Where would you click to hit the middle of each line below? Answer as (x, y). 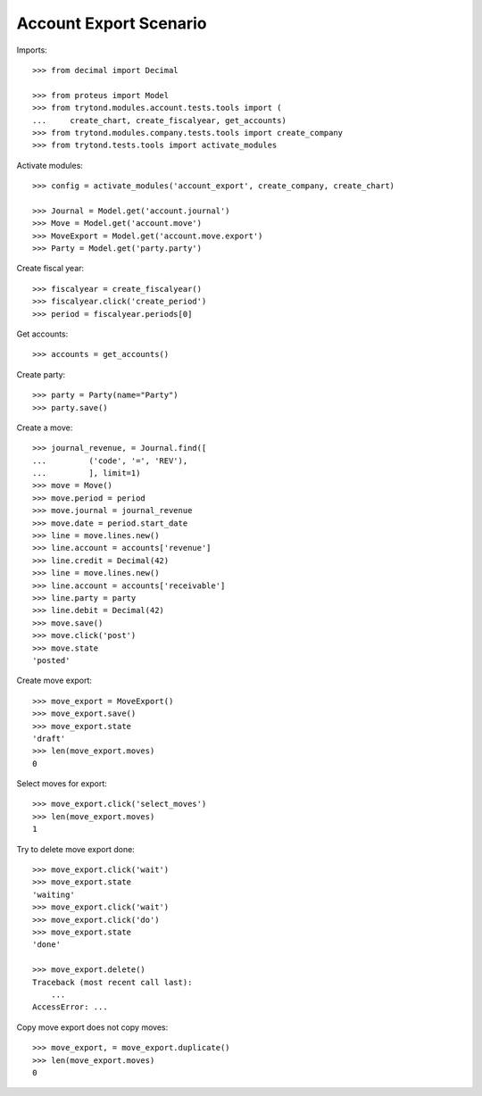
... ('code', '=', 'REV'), (110, 461)
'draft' (49, 738)
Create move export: (54, 681)
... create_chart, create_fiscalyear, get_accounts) (160, 120)
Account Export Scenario (112, 23)
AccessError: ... (70, 1007)
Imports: (32, 50)
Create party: (41, 374)
